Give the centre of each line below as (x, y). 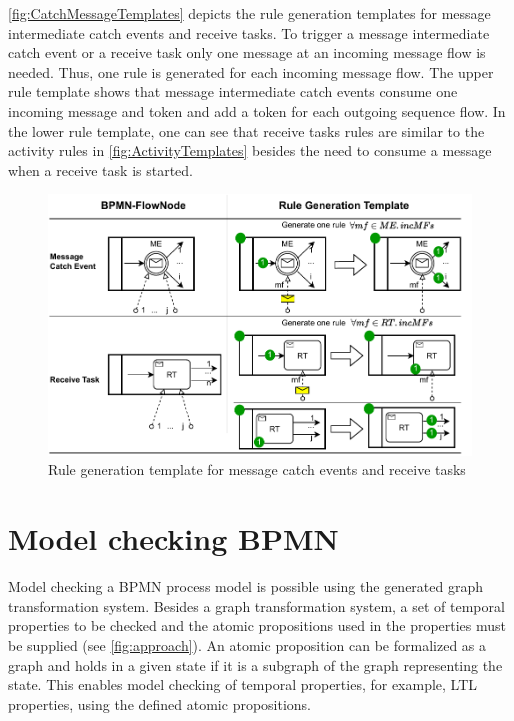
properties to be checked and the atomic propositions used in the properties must (257, 625)
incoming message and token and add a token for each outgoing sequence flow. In (257, 110)
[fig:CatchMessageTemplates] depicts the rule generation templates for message (249, 13)
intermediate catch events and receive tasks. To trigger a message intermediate (249, 32)
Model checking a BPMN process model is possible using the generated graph (246, 586)
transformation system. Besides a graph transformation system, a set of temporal (256, 605)
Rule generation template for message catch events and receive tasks (257, 469)
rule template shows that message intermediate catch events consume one (233, 91)
